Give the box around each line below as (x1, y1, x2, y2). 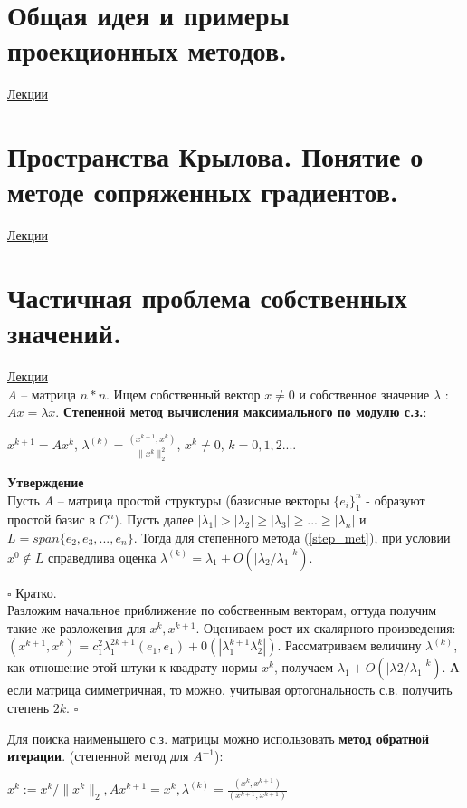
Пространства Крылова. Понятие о (7, 138, 424, 175)
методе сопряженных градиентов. (7, 173, 398, 210)
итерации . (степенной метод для (7, 746, 189, 765)
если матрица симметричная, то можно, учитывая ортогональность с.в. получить (7, 680, 453, 699)
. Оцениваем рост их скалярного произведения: (195, 618, 456, 637)
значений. (7, 314, 121, 351)
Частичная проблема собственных (7, 279, 407, 315)
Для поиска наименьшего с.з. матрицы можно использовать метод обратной (7, 728, 430, 747)
